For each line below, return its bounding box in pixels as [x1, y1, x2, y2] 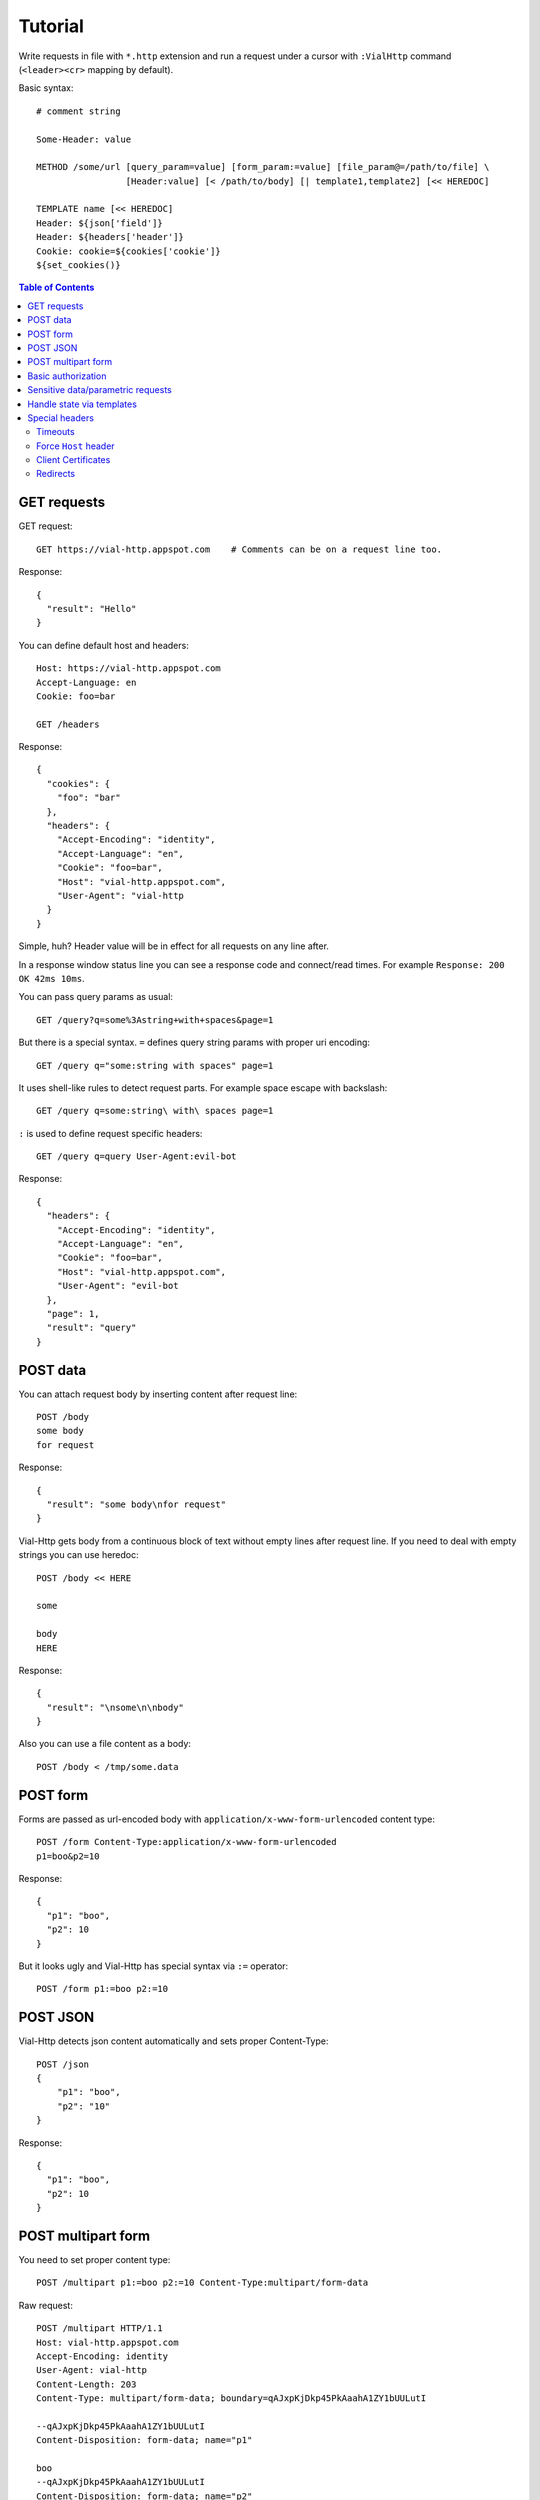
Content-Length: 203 [36, 2378, 137, 2390]
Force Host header [36, 440, 115, 452]
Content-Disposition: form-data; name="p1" [36, 2435, 253, 2446]
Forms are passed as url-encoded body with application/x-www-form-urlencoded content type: [18, 1813, 435, 1825]
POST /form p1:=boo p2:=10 [36, 1983, 169, 1995]
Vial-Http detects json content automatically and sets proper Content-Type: [18, 2035, 329, 2047]
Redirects [36, 468, 75, 480]
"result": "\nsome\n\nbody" [46, 1701, 185, 1713]
